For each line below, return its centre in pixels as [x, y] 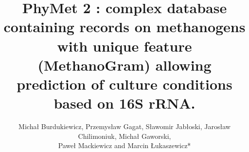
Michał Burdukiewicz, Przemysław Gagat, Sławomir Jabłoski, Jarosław [124, 126]
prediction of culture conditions [124, 84]
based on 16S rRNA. [124, 103]
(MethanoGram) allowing [124, 65]
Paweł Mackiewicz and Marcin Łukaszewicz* [124, 145]
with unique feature [124, 46]
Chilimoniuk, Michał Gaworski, [124, 136]
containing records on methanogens [124, 27]
